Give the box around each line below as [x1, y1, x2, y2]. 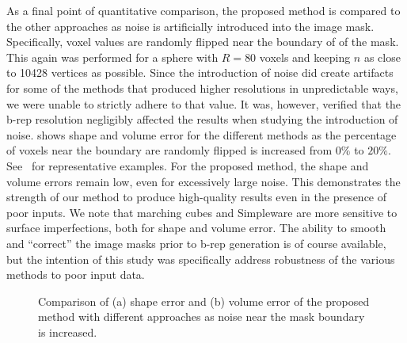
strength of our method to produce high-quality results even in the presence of [6, 189, 387, 205]
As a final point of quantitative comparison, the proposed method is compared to [6, 2, 401, 18]
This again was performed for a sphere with [6, 48, 219, 65]
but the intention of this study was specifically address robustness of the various [6, 250, 395, 267]
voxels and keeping [259, 48, 351, 65]
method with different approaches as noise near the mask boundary [38, 308, 365, 325]
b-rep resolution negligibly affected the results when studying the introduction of [6, 111, 398, 128]
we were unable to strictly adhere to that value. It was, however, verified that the [6, 95, 401, 112]
